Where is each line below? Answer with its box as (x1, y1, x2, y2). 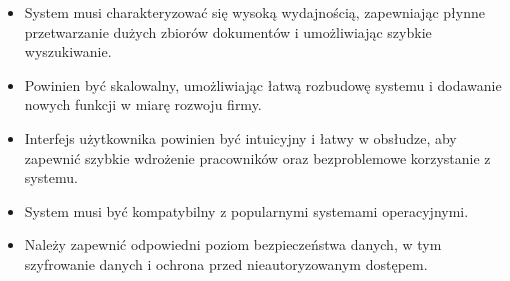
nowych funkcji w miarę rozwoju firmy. (24, 94, 262, 115)
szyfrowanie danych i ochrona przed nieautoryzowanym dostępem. (24, 253, 428, 274)
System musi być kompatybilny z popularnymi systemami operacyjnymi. (24, 200, 469, 221)
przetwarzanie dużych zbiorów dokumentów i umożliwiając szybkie (24, 21, 432, 42)
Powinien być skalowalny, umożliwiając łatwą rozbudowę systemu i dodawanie (24, 74, 502, 95)
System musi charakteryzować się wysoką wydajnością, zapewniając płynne (24, 2, 485, 22)
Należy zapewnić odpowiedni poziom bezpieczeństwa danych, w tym (24, 234, 442, 255)
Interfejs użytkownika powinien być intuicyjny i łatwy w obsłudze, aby (24, 127, 457, 148)
